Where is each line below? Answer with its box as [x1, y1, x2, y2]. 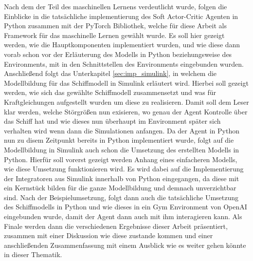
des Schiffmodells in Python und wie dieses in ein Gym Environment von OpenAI [4, 202, 247, 212]
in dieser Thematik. [4, 249, 62, 260]
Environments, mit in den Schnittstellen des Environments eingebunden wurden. [4, 58, 244, 69]
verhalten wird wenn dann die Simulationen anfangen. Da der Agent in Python [4, 125, 239, 135]
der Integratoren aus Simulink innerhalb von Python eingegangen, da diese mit [4, 173, 239, 183]
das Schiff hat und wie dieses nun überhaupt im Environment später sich [4, 116, 221, 126]
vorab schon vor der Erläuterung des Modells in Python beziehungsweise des [4, 49, 232, 59]
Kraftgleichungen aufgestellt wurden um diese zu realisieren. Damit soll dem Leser [4, 96, 249, 107]
